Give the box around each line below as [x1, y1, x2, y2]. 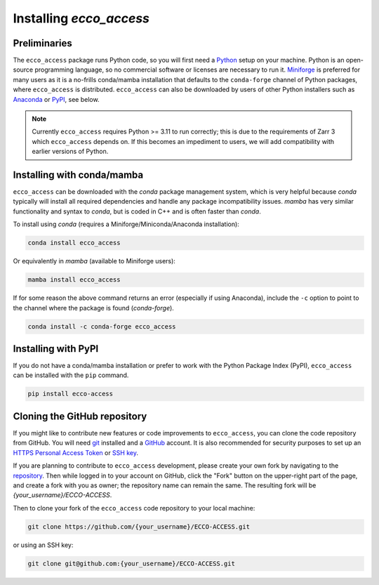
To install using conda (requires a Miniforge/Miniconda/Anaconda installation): [13, 220, 240, 228]
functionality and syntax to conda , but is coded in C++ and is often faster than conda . [13, 207, 261, 216]
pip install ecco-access [27, 390, 114, 398]
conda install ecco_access [27, 239, 121, 247]
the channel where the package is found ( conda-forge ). [13, 303, 175, 312]
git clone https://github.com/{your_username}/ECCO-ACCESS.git [27, 522, 251, 530]
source [13, 65, 34, 74]
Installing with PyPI [13, 343, 99, 355]
